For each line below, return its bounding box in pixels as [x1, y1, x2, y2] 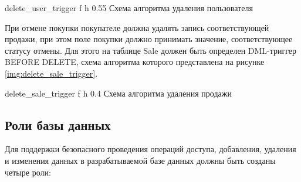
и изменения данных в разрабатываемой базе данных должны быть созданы [5, 154, 276, 166]
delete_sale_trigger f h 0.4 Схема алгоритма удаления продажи [5, 87, 232, 99]
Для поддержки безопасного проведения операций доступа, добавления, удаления [5, 143, 296, 155]
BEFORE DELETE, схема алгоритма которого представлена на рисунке [5, 56, 265, 68]
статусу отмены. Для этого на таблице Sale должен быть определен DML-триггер [5, 44, 297, 56]
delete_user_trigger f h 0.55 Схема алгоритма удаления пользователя [5, 2, 253, 13]
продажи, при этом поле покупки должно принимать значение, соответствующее [5, 33, 293, 45]
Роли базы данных [5, 115, 111, 133]
